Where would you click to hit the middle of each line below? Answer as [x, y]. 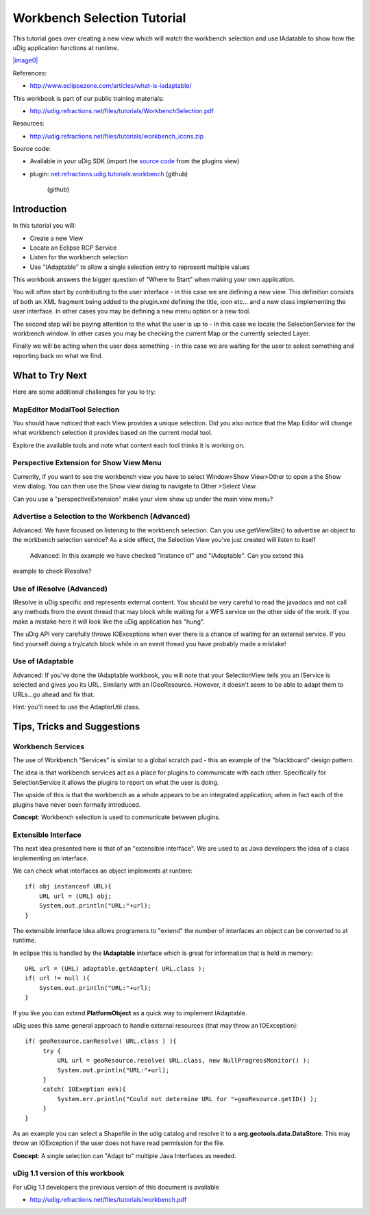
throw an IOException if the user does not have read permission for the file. [119, 1143]
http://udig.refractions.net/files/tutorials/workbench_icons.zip [117, 136]
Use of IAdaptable [43, 661]
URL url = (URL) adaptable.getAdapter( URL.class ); [115, 969]
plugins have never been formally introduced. [77, 804]
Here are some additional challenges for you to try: [84, 392]
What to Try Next [50, 375]
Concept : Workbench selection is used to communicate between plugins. [116, 817]
